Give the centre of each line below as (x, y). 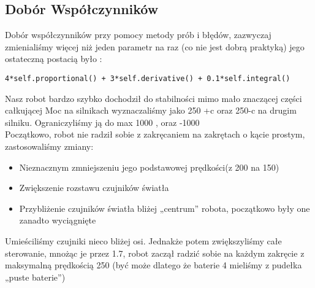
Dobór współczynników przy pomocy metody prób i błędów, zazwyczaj (138, 35)
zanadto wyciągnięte (58, 220)
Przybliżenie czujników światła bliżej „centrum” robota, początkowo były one (165, 208)
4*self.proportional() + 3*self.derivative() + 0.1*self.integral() (148, 78)
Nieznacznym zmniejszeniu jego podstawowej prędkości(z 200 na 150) (149, 167)
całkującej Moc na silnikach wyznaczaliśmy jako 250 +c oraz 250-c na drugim (151, 110)
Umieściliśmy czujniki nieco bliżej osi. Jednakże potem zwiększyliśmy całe (143, 240)
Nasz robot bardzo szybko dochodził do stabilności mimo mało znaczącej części (154, 98)
